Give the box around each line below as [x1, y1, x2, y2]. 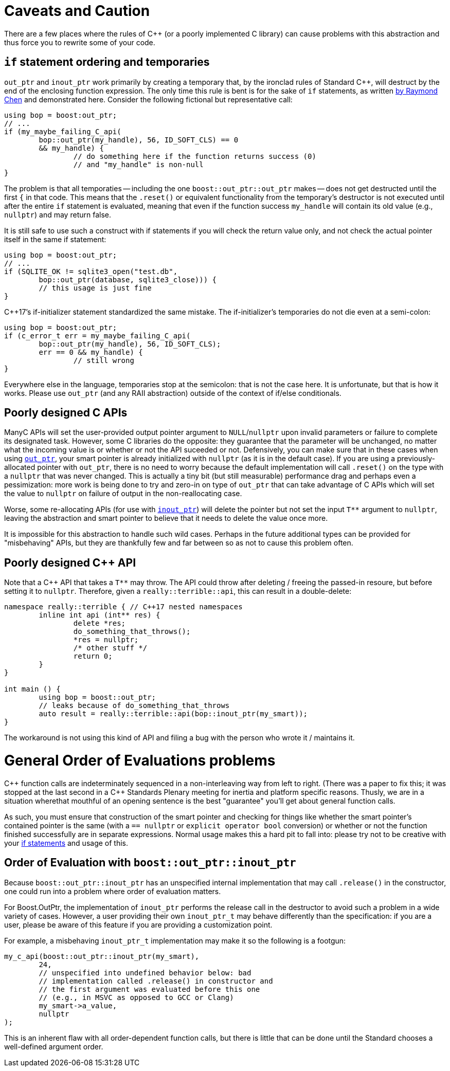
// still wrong [73, 356, 134, 365]
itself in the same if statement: [4, 234, 106, 244]
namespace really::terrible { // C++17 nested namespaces [4, 603, 243, 611]
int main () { [4, 685, 61, 694]
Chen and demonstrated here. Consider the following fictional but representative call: [4, 95, 293, 104]
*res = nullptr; [73, 636, 139, 644]
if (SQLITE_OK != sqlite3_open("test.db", [4, 267, 178, 276]
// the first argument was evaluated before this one [39, 985, 260, 993]
